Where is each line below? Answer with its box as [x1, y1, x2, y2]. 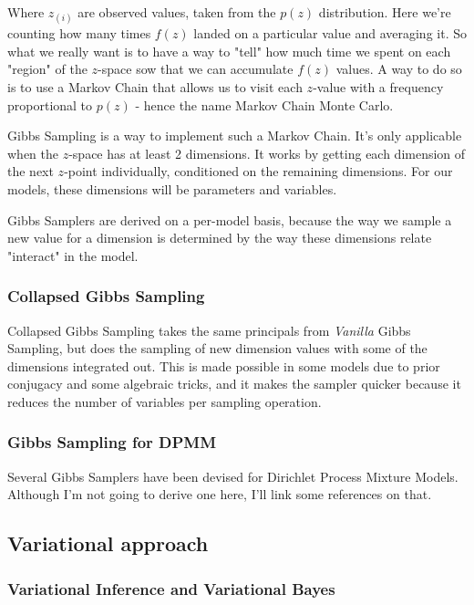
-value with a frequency [313, 77, 444, 96]
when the [7, 143, 58, 162]
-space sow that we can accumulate [98, 59, 294, 78]
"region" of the [7, 59, 88, 78]
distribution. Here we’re [318, 3, 451, 21]
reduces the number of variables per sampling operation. [7, 391, 322, 411]
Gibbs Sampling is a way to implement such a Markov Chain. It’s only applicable [7, 126, 462, 145]
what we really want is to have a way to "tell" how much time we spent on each [7, 41, 451, 60]
